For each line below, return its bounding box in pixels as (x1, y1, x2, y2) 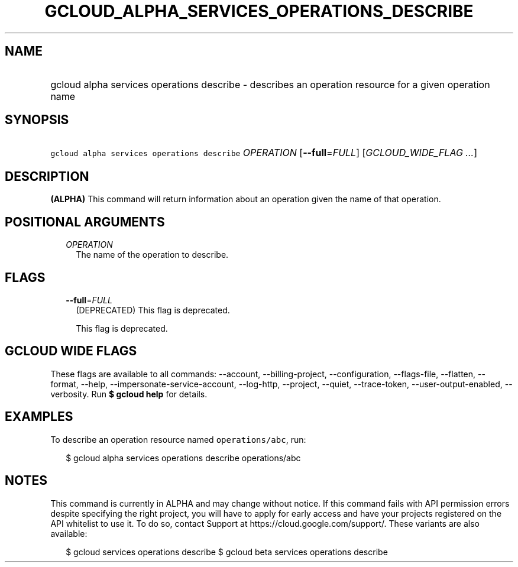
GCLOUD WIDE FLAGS (5, 344, 137, 359)
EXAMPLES (5, 409, 73, 425)
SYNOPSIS (5, 112, 69, 128)
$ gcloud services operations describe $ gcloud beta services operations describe (66, 546, 388, 557)
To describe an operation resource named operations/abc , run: (50, 434, 306, 445)
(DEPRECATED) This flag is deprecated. (76, 304, 230, 315)
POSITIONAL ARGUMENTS (5, 214, 165, 229)
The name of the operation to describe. (76, 250, 229, 260)
